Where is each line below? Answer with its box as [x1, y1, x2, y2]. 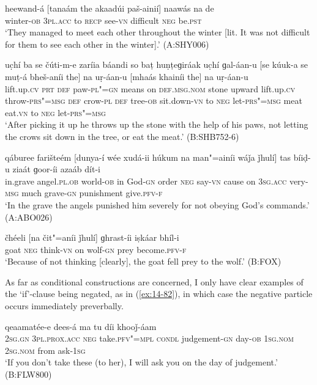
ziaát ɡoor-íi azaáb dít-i [12, 163, 100, 175]
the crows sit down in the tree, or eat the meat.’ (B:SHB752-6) [5, 130, 239, 142]
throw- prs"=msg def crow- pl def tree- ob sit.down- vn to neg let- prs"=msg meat [5, 94, 302, 107]
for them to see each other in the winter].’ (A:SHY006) [5, 37, 209, 50]
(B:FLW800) [5, 368, 52, 381]
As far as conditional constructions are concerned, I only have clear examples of [5, 275, 304, 288]
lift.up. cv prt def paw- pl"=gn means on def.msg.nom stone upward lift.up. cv [5, 82, 296, 95]
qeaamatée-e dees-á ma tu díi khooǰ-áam [5, 320, 157, 332]
